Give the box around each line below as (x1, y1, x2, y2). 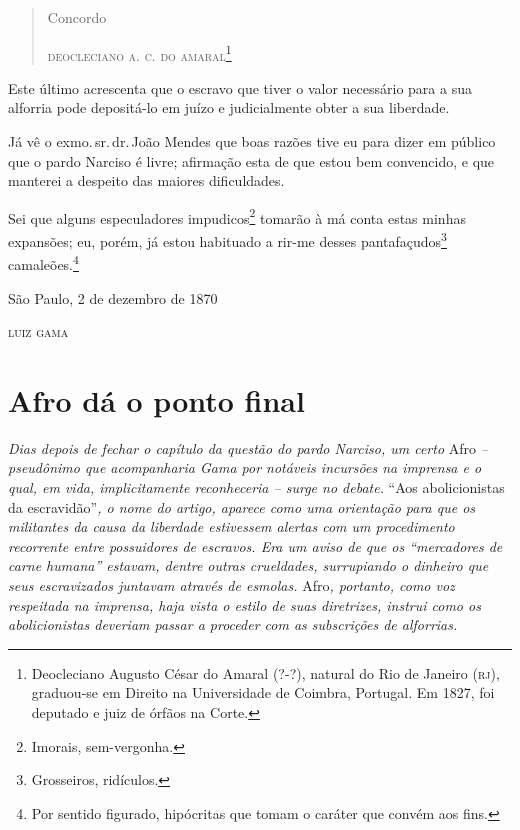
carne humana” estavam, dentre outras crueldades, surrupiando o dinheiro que (8, 555, 489, 576)
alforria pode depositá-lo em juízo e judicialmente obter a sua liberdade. (8, 97, 450, 118)
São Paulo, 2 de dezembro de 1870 (8, 287, 218, 308)
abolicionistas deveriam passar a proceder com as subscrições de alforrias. (8, 614, 458, 635)
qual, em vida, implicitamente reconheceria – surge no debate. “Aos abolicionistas (8, 477, 505, 498)
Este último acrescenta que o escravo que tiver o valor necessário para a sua (8, 77, 472, 98)
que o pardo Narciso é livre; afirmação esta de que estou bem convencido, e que (8, 150, 495, 171)
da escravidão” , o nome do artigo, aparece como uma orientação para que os (8, 496, 476, 517)
